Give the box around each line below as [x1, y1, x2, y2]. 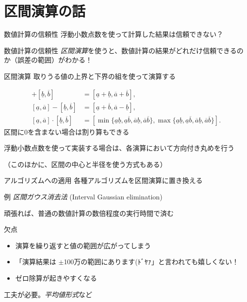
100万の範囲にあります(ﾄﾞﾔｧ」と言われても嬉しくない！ [64, 257, 239, 267]
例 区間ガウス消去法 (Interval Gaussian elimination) [4, 191, 163, 201]
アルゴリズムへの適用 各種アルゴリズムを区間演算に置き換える [4, 175, 203, 185]
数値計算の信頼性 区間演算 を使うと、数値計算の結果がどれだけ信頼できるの [4, 45, 244, 55]
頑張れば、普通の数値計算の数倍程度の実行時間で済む [4, 208, 174, 218]
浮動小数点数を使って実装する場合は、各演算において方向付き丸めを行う [4, 143, 234, 153]
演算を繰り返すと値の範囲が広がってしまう [15, 240, 151, 250]
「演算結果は [15, 257, 56, 267]
